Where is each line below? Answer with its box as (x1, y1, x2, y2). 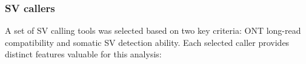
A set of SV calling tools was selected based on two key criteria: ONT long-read (5, 24, 301, 37)
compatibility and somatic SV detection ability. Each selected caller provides (5, 36, 290, 48)
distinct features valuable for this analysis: (5, 48, 162, 60)
